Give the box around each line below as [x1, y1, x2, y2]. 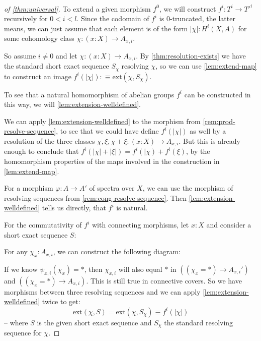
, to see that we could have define [56, 126, 159, 136]
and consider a [206, 219, 251, 230]
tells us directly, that [42, 202, 106, 213]
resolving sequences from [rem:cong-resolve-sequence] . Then [4, 192, 187, 203]
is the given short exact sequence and [37, 317, 152, 327]
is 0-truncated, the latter [159, 13, 235, 24]
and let [55, 50, 77, 61]
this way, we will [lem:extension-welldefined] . [4, 99, 141, 109]
